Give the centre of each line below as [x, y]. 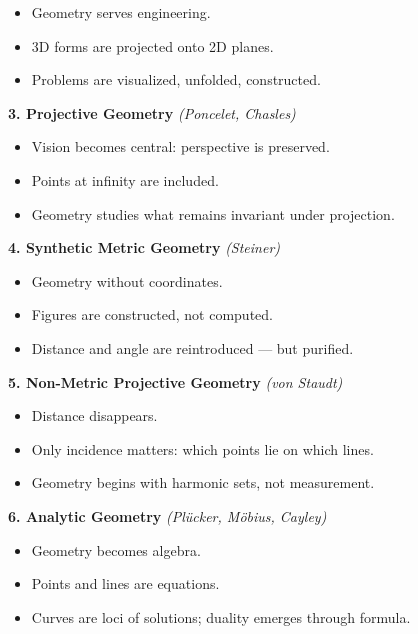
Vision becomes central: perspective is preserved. [180, 146]
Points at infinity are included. [125, 179]
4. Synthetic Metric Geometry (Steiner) [144, 247]
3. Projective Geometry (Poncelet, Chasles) [152, 112]
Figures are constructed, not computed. [152, 314]
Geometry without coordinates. [127, 280]
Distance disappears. [94, 415]
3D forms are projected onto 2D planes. [152, 45]
